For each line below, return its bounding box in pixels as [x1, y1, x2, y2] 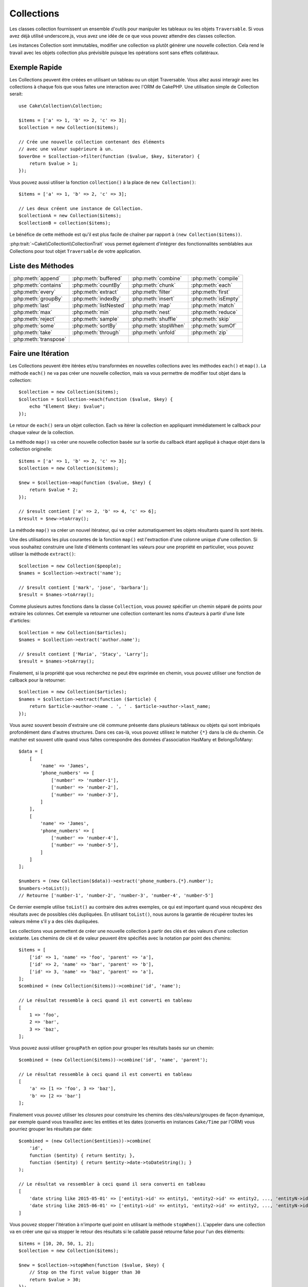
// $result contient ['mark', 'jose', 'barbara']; [18, 584, 149, 590]
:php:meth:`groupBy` [12, 295, 63, 302]
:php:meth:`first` [190, 288, 230, 295]
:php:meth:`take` [12, 328, 53, 336]
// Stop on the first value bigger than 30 [29, 1269, 141, 1275]
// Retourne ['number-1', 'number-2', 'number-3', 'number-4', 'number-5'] [18, 893, 214, 898]
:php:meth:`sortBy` [72, 322, 118, 329]
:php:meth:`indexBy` [72, 295, 121, 302]
